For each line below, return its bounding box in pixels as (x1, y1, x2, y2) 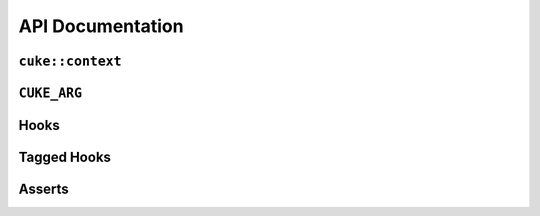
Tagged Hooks (18, 149, 112, 166)
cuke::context (18, 53, 122, 69)
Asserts (18, 181, 69, 198)
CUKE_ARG (18, 85, 83, 101)
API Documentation (18, 15, 184, 37)
